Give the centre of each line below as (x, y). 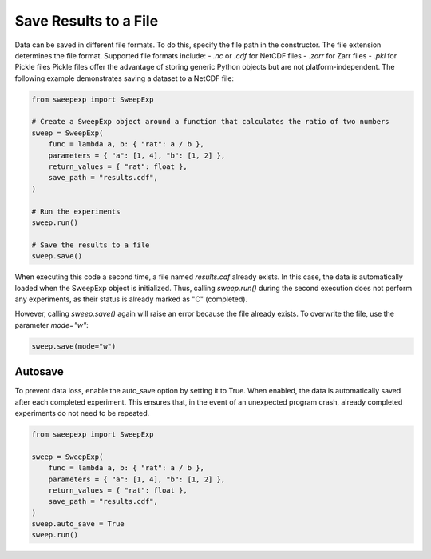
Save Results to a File (87, 21)
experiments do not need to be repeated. (82, 413)
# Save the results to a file (91, 245)
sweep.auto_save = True (78, 524)
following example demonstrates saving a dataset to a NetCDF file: (125, 78)
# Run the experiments (76, 211)
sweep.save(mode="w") (74, 346)
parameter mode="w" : (52, 325)
